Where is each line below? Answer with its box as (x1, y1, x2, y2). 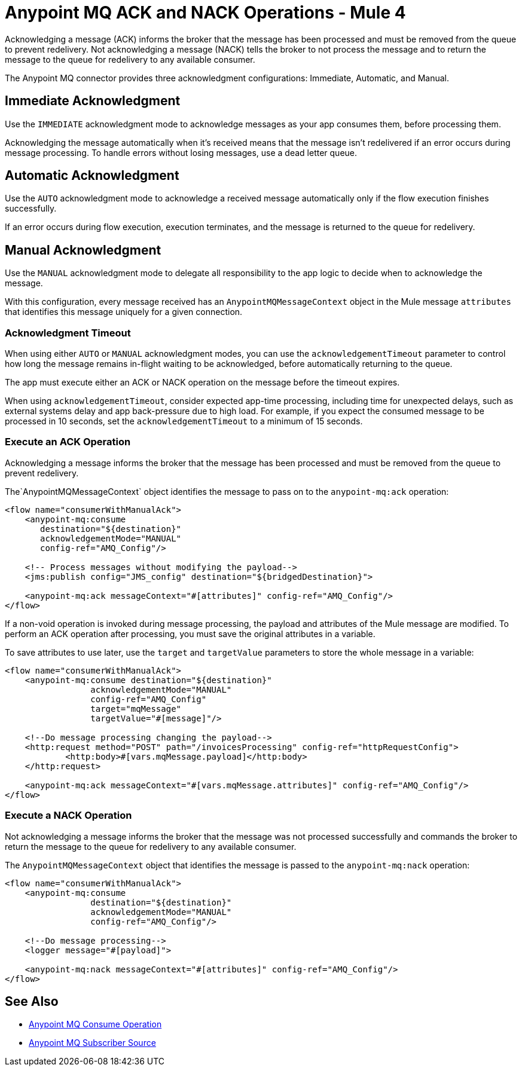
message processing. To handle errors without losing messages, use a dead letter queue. (5, 147, 358, 158)
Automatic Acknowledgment (5, 168, 179, 183)
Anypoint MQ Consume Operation (29, 1019, 162, 1030)
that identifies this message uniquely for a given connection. (5, 307, 243, 317)
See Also (5, 993, 59, 1009)
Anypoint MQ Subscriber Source (29, 1038, 156, 1048)
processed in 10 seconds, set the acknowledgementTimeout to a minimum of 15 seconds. (5, 416, 363, 427)
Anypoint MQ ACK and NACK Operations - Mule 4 (5, 2, 406, 23)
